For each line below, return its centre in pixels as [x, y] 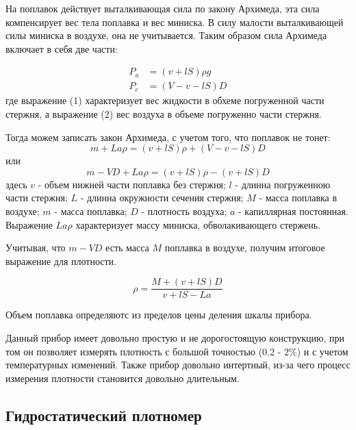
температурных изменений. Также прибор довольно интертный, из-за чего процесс [178, 365]
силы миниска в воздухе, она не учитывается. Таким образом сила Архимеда [166, 35]
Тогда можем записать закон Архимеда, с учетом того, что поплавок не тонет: [168, 137]
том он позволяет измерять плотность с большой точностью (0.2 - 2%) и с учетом [177, 351]
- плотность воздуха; [184, 211]
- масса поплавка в [298, 198]
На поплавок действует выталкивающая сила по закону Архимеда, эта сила [163, 8]
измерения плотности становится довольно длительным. [123, 378]
